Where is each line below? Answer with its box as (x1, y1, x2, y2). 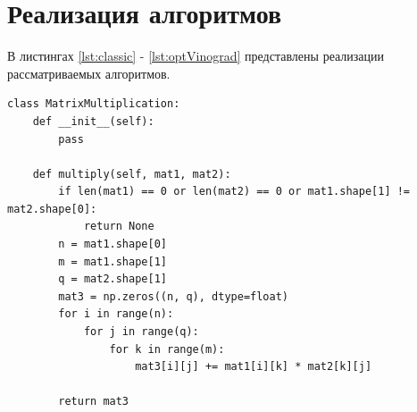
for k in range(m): (109, 342, 225, 356)
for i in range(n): (58, 307, 174, 321)
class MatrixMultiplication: (7, 97, 180, 111)
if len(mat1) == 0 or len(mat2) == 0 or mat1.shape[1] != (58, 185, 411, 198)
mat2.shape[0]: (7, 202, 97, 215)
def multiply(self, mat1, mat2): (32, 167, 231, 181)
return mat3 (58, 395, 129, 408)
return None (83, 220, 154, 233)
